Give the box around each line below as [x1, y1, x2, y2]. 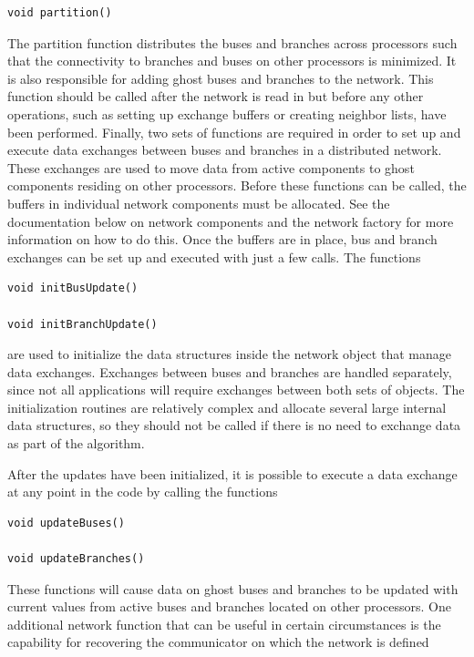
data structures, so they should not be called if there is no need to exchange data [7, 416, 461, 435]
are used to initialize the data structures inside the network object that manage [7, 344, 451, 364]
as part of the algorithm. [7, 434, 145, 453]
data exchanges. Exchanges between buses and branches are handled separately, [7, 362, 452, 381]
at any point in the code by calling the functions [7, 482, 278, 501]
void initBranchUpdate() [7, 317, 158, 331]
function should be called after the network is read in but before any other [7, 87, 424, 106]
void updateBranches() [7, 552, 145, 566]
